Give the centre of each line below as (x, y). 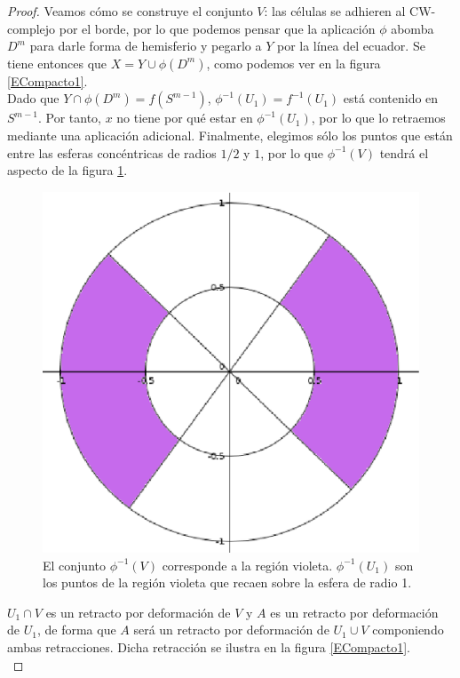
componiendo (408, 630)
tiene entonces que (57, 63)
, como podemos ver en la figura (293, 63)
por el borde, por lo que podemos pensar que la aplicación (217, 28)
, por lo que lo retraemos (378, 118)
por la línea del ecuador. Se (351, 46)
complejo (32, 28)
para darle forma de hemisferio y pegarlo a (146, 46)
